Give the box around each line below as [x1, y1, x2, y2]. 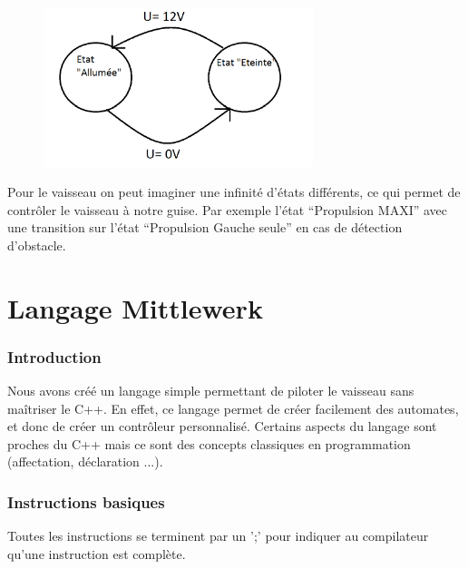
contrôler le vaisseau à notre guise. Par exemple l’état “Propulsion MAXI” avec [7, 200, 448, 219]
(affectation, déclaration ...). [7, 452, 163, 471]
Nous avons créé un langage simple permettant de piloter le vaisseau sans [7, 381, 414, 400]
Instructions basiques [7, 490, 165, 513]
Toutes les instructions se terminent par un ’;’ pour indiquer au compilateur [7, 526, 429, 545]
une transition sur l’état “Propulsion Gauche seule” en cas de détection [7, 218, 403, 237]
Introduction [7, 345, 102, 368]
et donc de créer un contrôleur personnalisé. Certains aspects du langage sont [7, 417, 437, 436]
